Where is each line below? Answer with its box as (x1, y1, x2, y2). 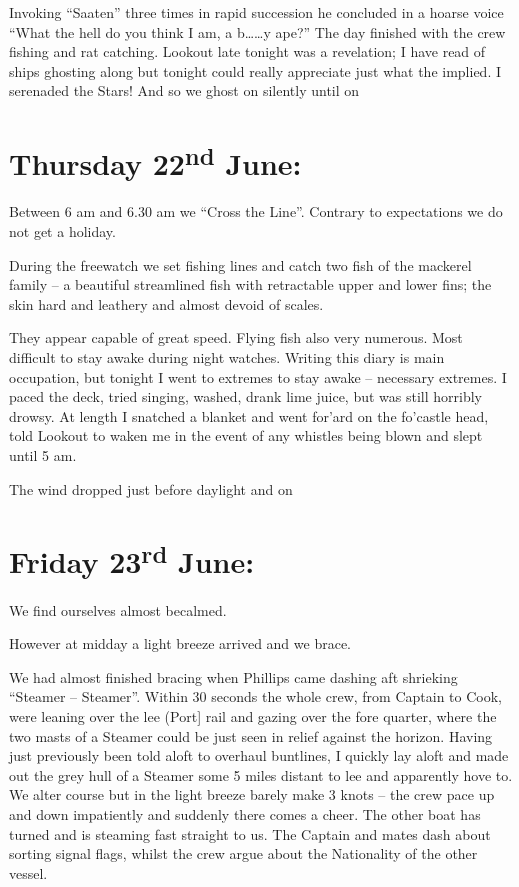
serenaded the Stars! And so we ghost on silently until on (9, 80, 360, 101)
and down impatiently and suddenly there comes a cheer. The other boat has (9, 803, 481, 824)
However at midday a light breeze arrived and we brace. (9, 633, 351, 654)
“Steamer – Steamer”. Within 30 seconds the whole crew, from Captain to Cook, (9, 686, 502, 707)
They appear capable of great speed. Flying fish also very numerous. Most (9, 327, 463, 348)
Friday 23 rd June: (9, 537, 255, 582)
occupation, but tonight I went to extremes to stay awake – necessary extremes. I (9, 366, 507, 387)
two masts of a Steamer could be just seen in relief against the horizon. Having (9, 725, 493, 746)
